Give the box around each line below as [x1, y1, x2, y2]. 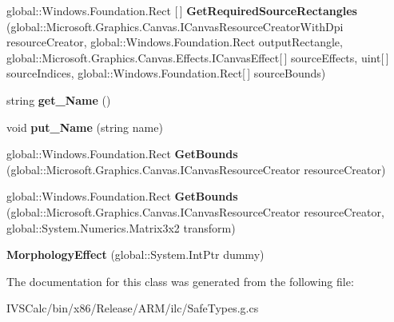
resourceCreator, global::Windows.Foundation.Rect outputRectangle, [6, 34, 343, 50]
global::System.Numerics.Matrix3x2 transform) [6, 219, 236, 236]
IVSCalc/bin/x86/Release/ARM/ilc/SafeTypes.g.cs [6, 300, 259, 316]
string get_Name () [6, 91, 111, 108]
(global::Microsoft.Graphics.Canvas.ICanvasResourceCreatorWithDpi [6, 18, 344, 34]
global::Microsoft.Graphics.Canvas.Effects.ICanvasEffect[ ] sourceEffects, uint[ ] [6, 49, 389, 66]
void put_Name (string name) [6, 118, 163, 135]
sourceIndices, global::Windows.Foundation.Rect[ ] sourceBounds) [6, 65, 326, 81]
